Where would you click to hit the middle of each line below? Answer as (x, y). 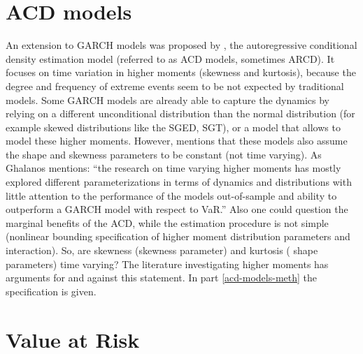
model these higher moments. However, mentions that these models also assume (177, 141)
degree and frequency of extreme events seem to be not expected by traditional (175, 86)
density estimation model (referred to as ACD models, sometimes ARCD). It (170, 58)
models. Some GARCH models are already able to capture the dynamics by (168, 99)
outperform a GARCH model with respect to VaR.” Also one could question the (177, 209)
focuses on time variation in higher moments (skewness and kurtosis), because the (181, 72)
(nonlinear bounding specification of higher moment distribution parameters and (178, 236)
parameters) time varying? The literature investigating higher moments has (167, 264)
